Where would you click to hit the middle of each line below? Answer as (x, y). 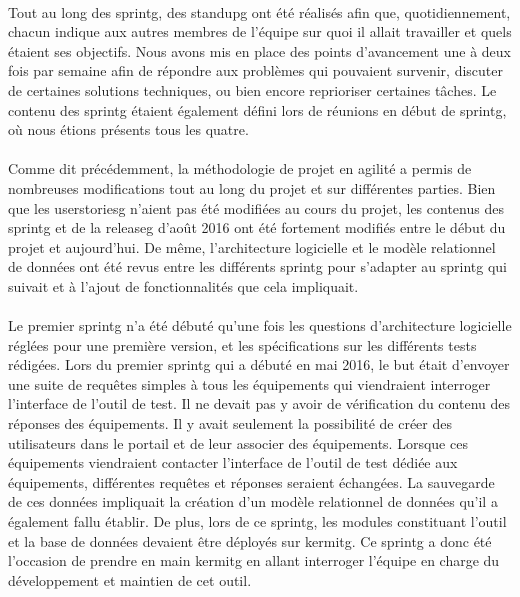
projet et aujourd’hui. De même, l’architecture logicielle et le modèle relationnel (252, 246)
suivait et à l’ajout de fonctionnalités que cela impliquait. (183, 285)
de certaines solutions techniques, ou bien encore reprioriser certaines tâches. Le (252, 89)
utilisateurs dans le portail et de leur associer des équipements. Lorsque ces (238, 442)
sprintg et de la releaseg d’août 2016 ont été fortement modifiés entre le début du (257, 227)
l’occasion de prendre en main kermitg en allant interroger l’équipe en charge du (254, 560)
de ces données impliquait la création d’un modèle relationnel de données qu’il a (253, 501)
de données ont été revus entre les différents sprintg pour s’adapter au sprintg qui (258, 266)
